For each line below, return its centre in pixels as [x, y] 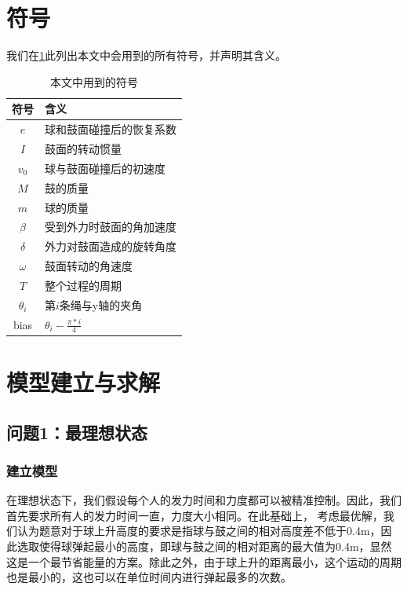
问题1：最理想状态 [77, 432]
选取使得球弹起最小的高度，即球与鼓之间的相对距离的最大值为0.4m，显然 [204, 546]
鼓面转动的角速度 [89, 266]
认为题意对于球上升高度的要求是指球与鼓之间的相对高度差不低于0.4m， [199, 531]
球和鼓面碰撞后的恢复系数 [111, 129]
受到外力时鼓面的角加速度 [111, 227]
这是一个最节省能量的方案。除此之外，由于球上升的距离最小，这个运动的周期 [204, 561]
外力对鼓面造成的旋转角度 [111, 246]
